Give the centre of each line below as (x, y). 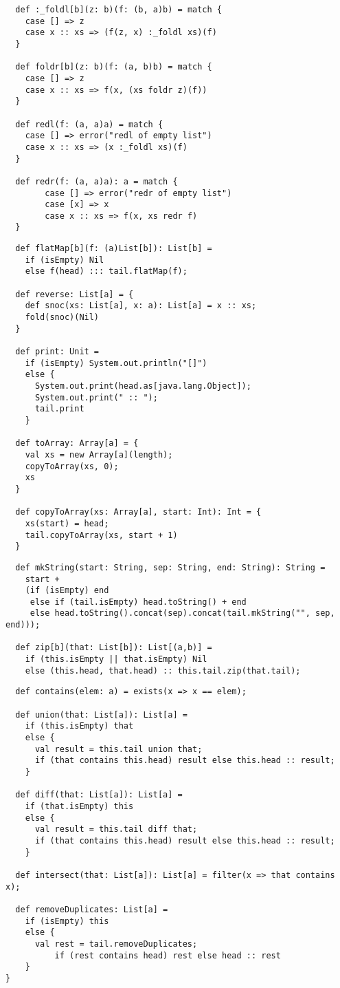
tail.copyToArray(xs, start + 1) (101, 535)
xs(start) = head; (67, 523)
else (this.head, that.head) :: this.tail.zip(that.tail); (163, 670)
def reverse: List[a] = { (75, 294)
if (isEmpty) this (67, 921)
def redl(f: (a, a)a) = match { (89, 124)
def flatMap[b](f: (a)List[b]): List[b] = (114, 249)
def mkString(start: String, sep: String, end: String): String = (170, 567)
